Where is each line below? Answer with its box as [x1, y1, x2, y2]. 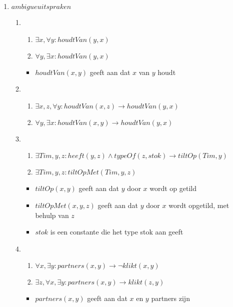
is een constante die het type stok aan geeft [50, 226, 183, 237]
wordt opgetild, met [168, 199, 229, 210]
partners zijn [151, 293, 190, 303]
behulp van [35, 209, 69, 220]
